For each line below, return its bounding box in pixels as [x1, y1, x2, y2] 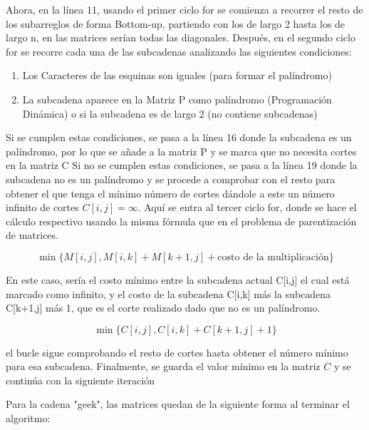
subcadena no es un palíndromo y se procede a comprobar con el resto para [6, 171, 336, 186]
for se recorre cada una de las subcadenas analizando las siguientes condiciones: [6, 43, 352, 58]
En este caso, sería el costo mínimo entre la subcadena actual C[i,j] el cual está [6, 272, 350, 287]
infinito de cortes [6, 200, 79, 215]
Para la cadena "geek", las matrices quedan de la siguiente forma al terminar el [6, 396, 350, 411]
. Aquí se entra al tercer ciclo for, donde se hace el [137, 200, 357, 215]
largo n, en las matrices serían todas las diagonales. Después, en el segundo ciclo [6, 30, 355, 45]
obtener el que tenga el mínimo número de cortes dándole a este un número [6, 185, 335, 200]
